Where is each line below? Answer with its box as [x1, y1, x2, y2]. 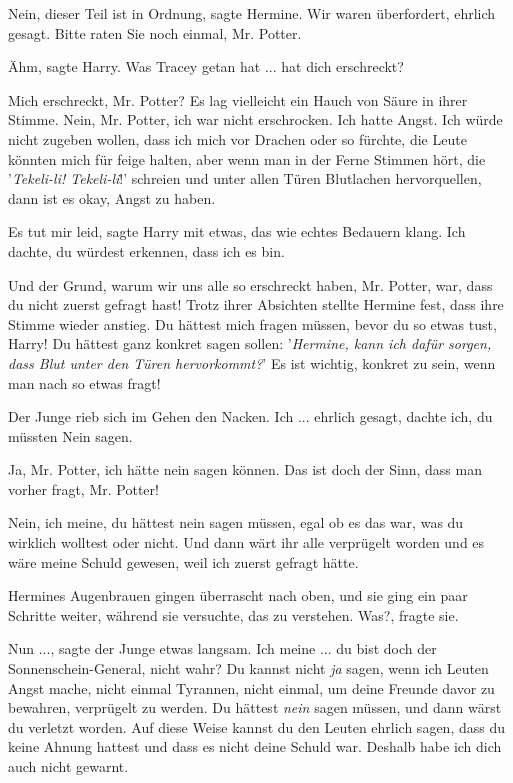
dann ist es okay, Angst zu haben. [8, 187, 216, 208]
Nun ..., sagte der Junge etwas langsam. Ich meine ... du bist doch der [8, 638, 437, 659]
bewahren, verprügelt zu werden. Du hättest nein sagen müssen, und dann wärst [8, 697, 502, 718]
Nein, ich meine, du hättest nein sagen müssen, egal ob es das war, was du [8, 512, 464, 533]
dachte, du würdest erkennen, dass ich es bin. [8, 240, 285, 261]
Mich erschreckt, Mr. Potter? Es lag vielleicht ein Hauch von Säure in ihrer [8, 89, 468, 110]
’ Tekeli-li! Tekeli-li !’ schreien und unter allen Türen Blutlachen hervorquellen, [8, 168, 482, 189]
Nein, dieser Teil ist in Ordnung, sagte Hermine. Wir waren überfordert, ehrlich [8, 3, 496, 23]
